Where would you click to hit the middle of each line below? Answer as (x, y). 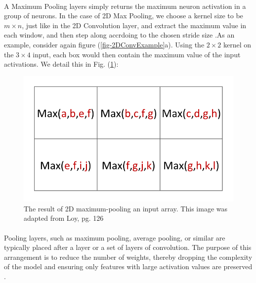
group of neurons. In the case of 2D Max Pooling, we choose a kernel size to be (124, 16)
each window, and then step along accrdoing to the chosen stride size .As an (119, 35)
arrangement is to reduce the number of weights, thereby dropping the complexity (128, 257)
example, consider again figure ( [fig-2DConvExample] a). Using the (104, 44)
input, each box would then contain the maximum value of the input (137, 54)
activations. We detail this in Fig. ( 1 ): (61, 64)
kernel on (237, 44)
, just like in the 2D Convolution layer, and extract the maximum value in (134, 25)
